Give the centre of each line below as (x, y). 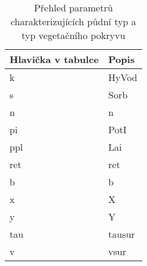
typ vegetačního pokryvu (73, 35)
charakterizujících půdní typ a (73, 21)
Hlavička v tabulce (54, 59)
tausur (122, 234)
